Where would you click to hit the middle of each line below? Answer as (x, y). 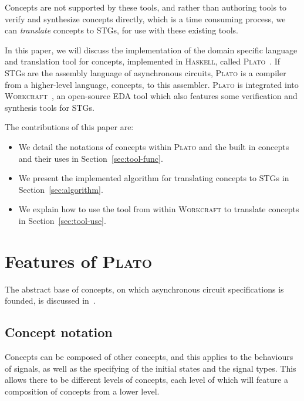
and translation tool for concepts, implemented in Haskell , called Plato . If (143, 61)
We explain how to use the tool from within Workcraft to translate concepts (159, 209)
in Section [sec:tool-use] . (62, 220)
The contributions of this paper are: (69, 127)
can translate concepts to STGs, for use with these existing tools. (121, 30)
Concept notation (59, 332)
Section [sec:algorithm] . (61, 189)
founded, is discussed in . (50, 300)
